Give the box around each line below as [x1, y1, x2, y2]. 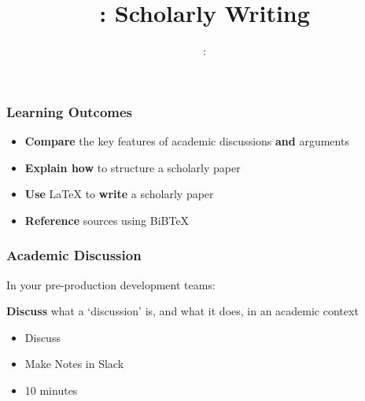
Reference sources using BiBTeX [24, 212, 190, 228]
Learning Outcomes [6, 101, 133, 121]
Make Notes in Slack [24, 355, 124, 372]
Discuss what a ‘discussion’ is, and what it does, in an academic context [6, 303, 359, 319]
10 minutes [24, 381, 78, 398]
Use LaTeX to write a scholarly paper [24, 186, 214, 202]
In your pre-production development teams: [6, 276, 216, 292]
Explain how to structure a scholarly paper [24, 159, 241, 175]
